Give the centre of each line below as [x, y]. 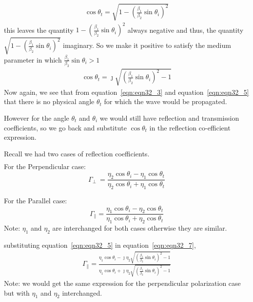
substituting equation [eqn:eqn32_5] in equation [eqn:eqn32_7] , [100, 245]
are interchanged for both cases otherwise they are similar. [140, 228]
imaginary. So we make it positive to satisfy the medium [147, 45]
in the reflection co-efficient [190, 127]
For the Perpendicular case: [45, 166]
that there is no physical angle [49, 101]
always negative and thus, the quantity [185, 30]
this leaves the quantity [39, 30]
